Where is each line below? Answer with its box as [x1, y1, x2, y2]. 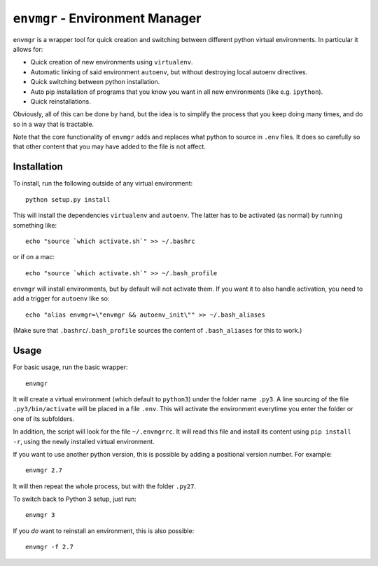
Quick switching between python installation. [30, 78, 160, 86]
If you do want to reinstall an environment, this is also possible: [13, 526, 195, 535]
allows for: [13, 45, 43, 53]
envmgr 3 [25, 511, 55, 519]
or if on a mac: [13, 253, 55, 261]
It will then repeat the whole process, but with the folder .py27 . [13, 482, 196, 490]
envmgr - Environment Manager [13, 11, 202, 26]
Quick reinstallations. [30, 97, 91, 105]
